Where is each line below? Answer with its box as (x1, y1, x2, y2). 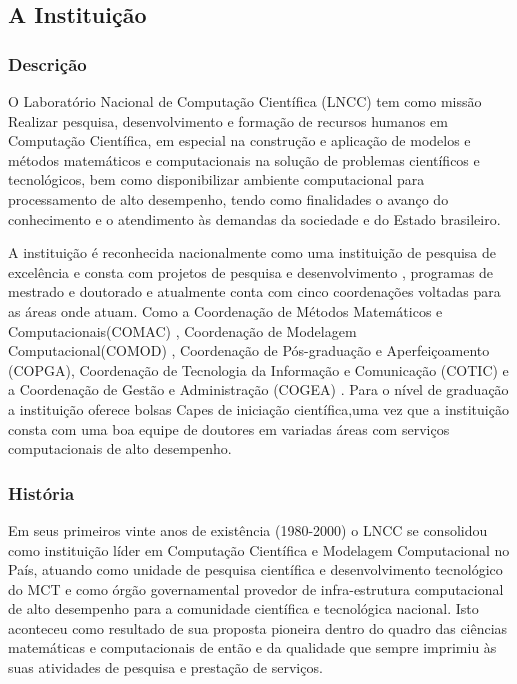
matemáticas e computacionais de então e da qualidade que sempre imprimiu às (8, 637, 497, 658)
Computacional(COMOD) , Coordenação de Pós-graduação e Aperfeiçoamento (8, 340, 490, 361)
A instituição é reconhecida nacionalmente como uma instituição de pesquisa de (8, 242, 496, 263)
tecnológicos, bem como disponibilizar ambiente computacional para (8, 169, 425, 190)
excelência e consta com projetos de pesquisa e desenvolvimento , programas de (8, 261, 494, 282)
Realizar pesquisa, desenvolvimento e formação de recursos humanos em (8, 110, 448, 131)
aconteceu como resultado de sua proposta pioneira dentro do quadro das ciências (8, 617, 508, 638)
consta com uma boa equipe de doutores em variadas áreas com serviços (8, 418, 450, 439)
